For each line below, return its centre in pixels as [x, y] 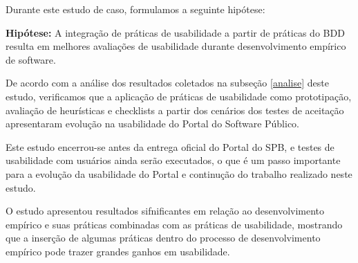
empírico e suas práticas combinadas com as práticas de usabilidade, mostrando [174, 224]
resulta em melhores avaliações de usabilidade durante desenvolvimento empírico [176, 46]
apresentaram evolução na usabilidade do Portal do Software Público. [153, 124]
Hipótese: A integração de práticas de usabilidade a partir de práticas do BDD [175, 32]
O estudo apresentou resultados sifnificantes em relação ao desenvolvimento [165, 211]
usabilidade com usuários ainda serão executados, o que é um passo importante [173, 160]
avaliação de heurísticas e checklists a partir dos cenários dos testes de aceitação [175, 110]
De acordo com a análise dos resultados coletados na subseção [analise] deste [167, 83]
